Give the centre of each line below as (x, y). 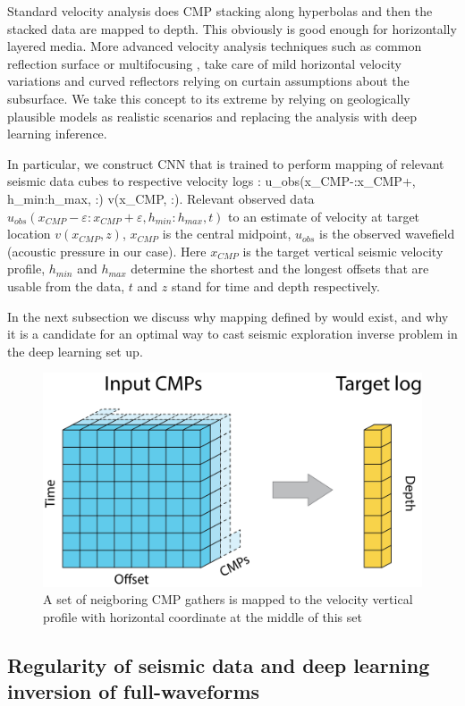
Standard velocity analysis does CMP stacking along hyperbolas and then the (220, 11)
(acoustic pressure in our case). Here (107, 251)
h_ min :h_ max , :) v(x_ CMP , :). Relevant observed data (161, 198)
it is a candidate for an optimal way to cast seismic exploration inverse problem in (232, 334)
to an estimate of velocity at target (324, 216)
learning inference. (57, 134)
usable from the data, (66, 286)
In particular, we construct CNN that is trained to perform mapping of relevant (226, 163)
